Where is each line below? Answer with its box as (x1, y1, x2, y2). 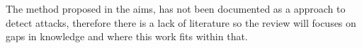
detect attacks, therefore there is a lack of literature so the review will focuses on (6, 15, 356, 30)
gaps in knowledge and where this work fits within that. (6, 29, 248, 44)
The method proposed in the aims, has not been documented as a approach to (6, 1, 346, 16)
